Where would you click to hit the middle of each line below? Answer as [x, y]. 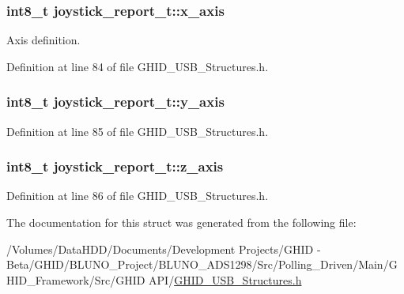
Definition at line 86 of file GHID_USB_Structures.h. [138, 196]
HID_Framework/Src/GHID [76, 279]
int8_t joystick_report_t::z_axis [115, 166]
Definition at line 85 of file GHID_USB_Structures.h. [138, 131]
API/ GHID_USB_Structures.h [225, 279]
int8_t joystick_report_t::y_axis [115, 102]
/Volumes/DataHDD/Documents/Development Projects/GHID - [164, 249]
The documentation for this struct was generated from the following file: [181, 222]
